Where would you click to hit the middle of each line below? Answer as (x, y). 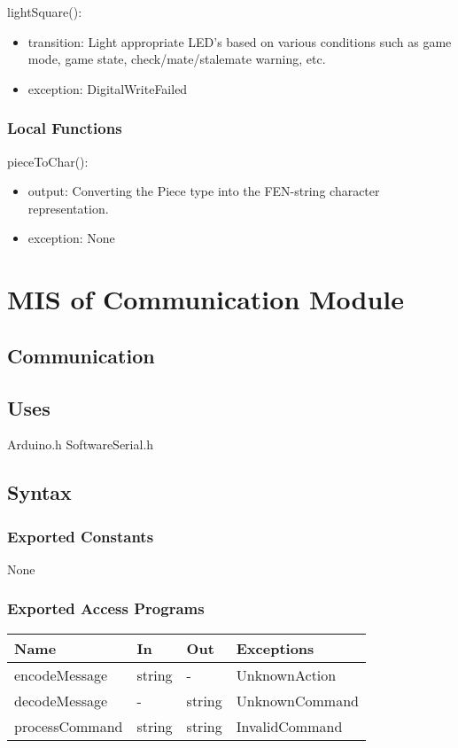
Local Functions (65, 128)
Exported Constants (81, 536)
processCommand (69, 726)
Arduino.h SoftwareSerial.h (81, 444)
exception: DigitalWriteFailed (108, 88)
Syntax (39, 492)
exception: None (71, 238)
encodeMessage (61, 674)
